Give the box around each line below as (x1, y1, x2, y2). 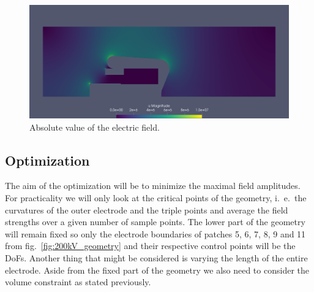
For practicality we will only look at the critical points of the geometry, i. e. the (5, 191, 307, 204)
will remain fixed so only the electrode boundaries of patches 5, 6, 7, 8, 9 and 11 (5, 227, 306, 240)
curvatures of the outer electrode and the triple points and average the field (5, 203, 288, 216)
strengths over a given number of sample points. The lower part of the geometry (5, 215, 305, 228)
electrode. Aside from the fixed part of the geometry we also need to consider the (5, 263, 309, 276)
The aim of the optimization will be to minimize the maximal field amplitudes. (5, 179, 301, 192)
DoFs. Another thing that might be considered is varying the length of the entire (5, 252, 308, 264)
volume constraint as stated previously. (5, 275, 151, 288)
